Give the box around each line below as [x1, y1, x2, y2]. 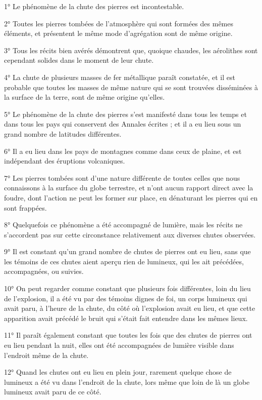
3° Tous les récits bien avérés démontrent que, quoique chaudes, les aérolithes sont [4, 45, 258, 55]
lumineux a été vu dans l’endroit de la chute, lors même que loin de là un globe [4, 376, 250, 387]
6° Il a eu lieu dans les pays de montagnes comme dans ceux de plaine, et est [4, 145, 242, 156]
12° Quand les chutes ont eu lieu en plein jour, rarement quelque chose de [4, 367, 232, 377]
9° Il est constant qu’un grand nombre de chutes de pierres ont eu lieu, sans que [4, 246, 251, 257]
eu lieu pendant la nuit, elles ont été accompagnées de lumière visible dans [4, 340, 234, 350]
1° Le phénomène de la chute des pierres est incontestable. [4, 1, 184, 11]
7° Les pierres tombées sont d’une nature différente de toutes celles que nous [4, 172, 240, 183]
